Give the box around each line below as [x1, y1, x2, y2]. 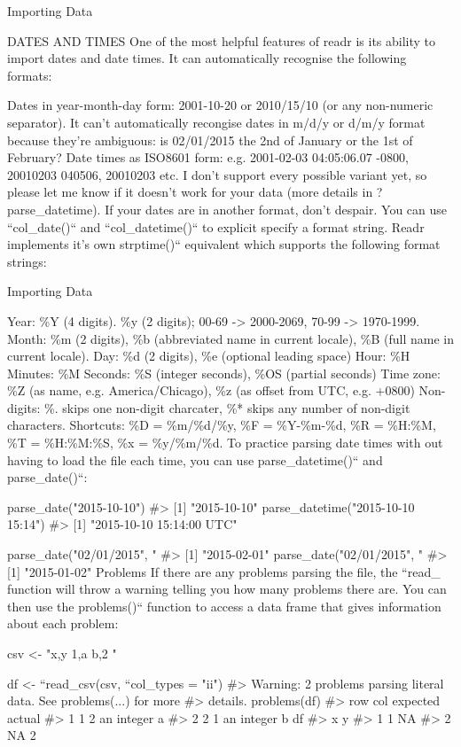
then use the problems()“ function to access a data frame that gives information [7, 596, 441, 615]
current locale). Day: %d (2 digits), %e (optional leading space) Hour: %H [7, 346, 410, 365]
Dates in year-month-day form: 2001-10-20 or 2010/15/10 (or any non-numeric [7, 96, 434, 114]
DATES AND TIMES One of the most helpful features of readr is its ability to [7, 31, 436, 50]
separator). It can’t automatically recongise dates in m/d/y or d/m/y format [7, 113, 426, 131]
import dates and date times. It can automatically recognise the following [7, 49, 407, 67]
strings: [7, 252, 47, 270]
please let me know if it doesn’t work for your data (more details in [7, 183, 373, 201]
